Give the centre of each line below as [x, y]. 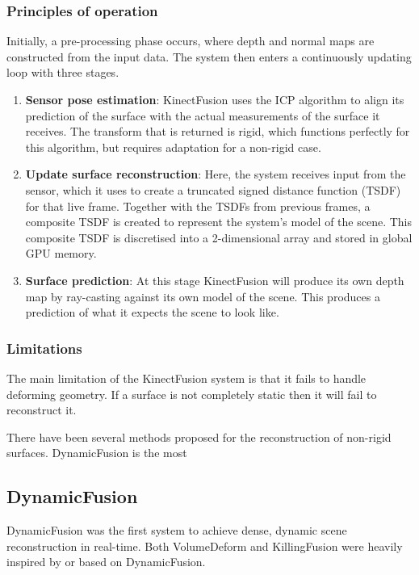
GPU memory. [61, 253]
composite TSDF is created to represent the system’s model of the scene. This [218, 222]
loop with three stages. [63, 72]
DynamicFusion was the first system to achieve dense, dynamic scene [177, 530]
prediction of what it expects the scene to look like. [152, 312]
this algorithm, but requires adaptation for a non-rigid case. [173, 147]
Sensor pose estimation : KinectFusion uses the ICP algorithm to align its [215, 99]
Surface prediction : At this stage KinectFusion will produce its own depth [215, 280]
